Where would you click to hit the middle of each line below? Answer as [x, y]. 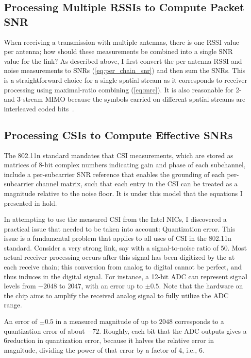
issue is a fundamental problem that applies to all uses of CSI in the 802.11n [118, 238]
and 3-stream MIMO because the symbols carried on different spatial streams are [125, 99]
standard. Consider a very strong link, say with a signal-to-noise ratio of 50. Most [125, 247]
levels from [20, 286]
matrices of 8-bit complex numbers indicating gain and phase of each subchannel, [125, 165]
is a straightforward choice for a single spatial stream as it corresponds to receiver [126, 80]
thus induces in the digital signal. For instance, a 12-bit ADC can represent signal [126, 276]
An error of [21, 321]
